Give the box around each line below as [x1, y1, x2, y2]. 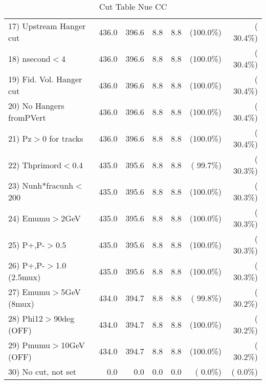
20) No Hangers [8, 100, 64, 111]
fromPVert [8, 111, 46, 123]
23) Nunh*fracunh [8, 179, 74, 191]
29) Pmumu [8, 339, 51, 351]
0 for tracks [42, 132, 83, 144]
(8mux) [8, 298, 34, 309]
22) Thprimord [8, 159, 62, 171]
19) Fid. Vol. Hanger [8, 73, 82, 85]
